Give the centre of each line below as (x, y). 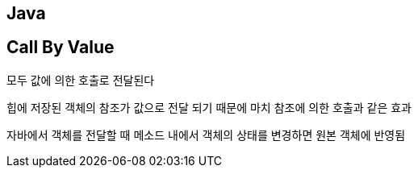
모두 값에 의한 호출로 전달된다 (81, 80)
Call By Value (61, 48)
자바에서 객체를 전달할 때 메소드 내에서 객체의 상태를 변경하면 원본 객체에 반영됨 (206, 135)
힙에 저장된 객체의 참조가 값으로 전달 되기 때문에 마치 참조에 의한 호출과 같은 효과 (209, 107)
